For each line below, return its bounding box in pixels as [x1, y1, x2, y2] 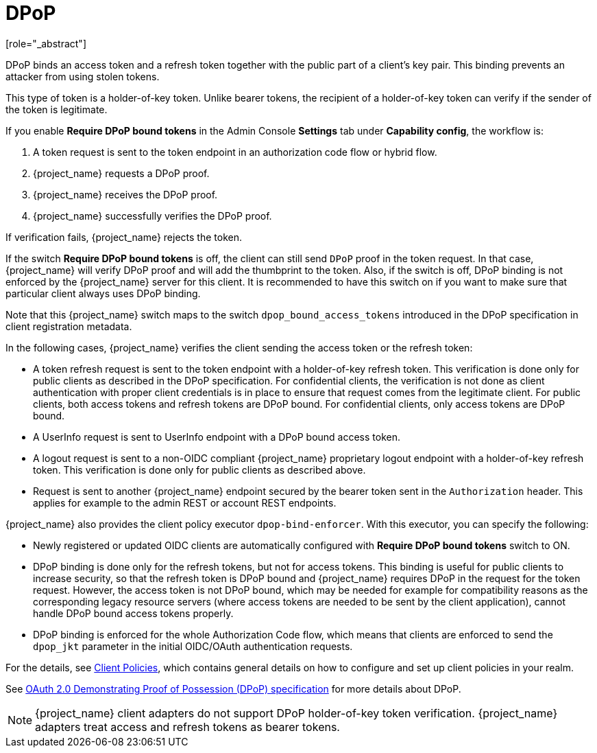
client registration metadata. [5, 320, 132, 332]
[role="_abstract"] [5, 37, 87, 49]
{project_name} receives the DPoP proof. [33, 188, 218, 200]
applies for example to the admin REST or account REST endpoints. [33, 496, 337, 509]
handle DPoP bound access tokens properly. [33, 607, 234, 619]
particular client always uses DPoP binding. [5, 287, 201, 299]
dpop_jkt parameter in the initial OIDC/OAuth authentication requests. [33, 640, 353, 652]
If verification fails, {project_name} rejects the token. [5, 231, 242, 243]
